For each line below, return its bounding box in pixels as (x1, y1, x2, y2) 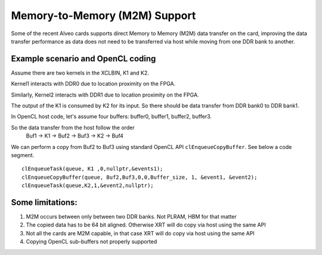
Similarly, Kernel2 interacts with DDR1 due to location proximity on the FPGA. (11, 91, 199, 98)
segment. (11, 151, 35, 158)
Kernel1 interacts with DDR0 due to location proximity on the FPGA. (11, 80, 176, 88)
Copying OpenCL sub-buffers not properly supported (26, 238, 157, 245)
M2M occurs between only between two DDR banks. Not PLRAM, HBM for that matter (26, 213, 237, 220)
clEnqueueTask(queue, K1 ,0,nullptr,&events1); (21, 166, 163, 172)
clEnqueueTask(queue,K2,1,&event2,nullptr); (21, 182, 154, 189)
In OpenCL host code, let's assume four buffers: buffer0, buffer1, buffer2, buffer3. (11, 113, 212, 120)
